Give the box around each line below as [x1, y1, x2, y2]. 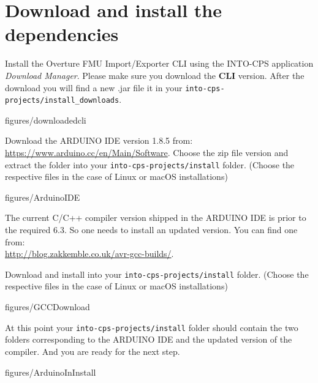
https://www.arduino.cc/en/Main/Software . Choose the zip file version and [5, 146, 289, 158]
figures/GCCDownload [5, 300, 90, 313]
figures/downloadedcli [5, 113, 86, 126]
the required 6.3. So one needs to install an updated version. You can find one [5, 223, 298, 236]
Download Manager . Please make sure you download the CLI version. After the [5, 69, 305, 81]
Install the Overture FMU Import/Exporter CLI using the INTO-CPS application [5, 57, 314, 70]
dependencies [5, 21, 119, 46]
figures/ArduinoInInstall [5, 365, 96, 378]
